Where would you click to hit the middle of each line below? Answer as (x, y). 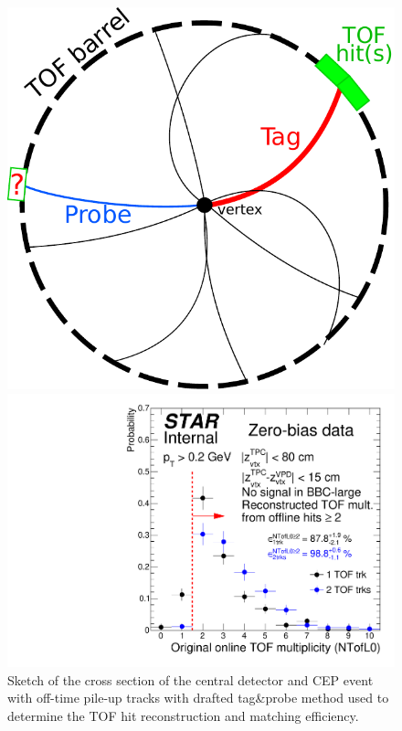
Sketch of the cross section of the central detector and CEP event (190, 679)
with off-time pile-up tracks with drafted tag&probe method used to (198, 698)
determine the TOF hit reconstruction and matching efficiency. (183, 716)
